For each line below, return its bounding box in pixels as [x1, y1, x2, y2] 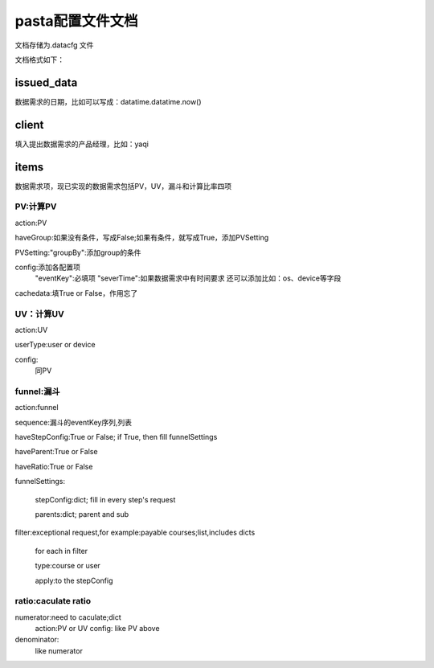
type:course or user [35, 561, 100, 571]
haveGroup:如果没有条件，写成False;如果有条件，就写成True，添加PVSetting [14, 233, 269, 243]
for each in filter [35, 546, 88, 555]
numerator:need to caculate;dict [14, 612, 122, 622]
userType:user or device [14, 340, 96, 350]
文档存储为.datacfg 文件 [14, 40, 94, 50]
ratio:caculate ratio [14, 596, 92, 607]
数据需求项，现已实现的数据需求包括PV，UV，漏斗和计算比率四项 [14, 181, 232, 191]
